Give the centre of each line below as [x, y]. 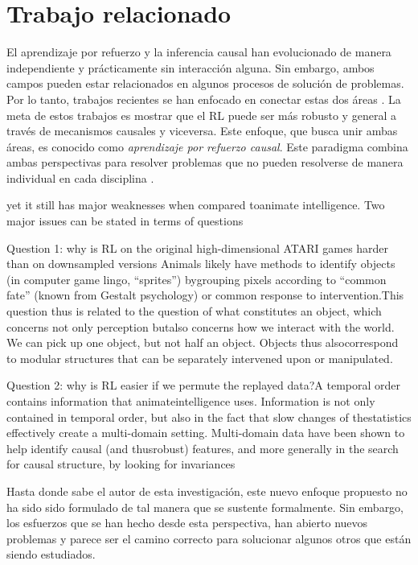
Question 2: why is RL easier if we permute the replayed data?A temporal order [204, 385]
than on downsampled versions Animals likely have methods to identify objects [201, 264]
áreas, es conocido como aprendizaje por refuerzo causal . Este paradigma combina [207, 146]
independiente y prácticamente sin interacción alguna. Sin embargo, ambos [191, 67]
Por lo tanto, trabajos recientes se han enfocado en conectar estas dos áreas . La [204, 99]
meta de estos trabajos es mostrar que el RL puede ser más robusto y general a [201, 115]
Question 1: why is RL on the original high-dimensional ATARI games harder [198, 247]
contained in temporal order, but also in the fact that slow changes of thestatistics [209, 417]
